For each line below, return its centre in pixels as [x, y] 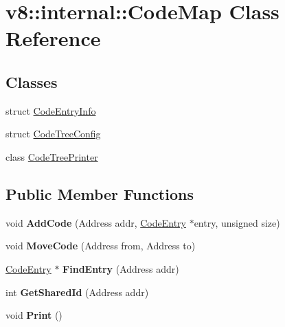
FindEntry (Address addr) [121, 268]
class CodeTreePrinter [52, 156]
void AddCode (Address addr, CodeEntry [96, 222]
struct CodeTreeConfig [53, 134]
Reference [53, 38]
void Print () [34, 315]
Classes [32, 81]
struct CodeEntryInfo [51, 110]
